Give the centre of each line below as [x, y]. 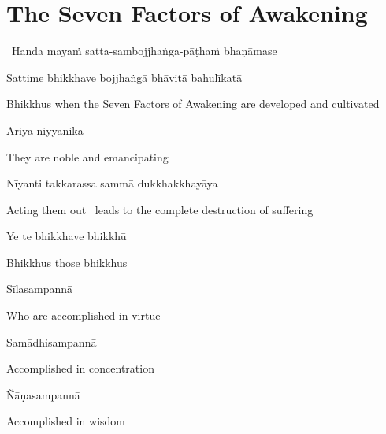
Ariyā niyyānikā [45, 130]
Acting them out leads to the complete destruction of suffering [160, 209]
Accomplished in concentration [80, 368]
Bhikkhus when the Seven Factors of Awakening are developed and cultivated [193, 104]
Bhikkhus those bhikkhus [67, 262]
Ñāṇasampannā [43, 394]
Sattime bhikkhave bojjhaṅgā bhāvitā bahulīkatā [124, 77]
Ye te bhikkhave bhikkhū [67, 236]
